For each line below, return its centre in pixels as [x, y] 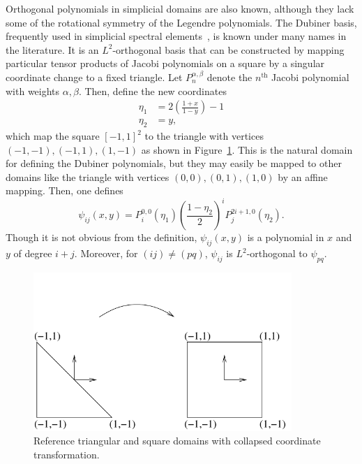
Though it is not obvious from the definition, [101, 237]
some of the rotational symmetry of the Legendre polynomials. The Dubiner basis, [181, 22]
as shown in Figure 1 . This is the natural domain [247, 149]
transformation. [67, 455]
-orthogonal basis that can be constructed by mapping [228, 49]
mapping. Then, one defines [65, 190]
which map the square [53, 136]
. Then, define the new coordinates [152, 90]
